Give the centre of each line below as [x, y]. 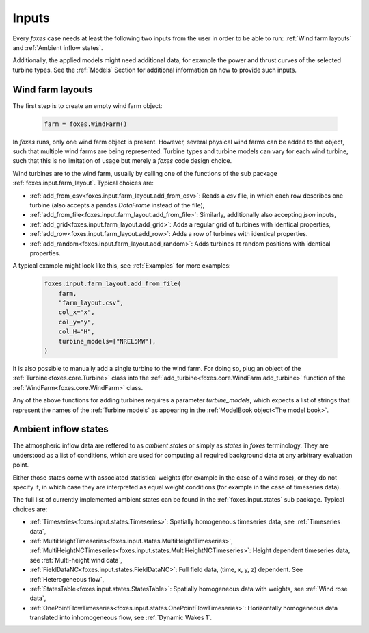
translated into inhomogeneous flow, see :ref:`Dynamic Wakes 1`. [121, 618]
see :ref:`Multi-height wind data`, [76, 560]
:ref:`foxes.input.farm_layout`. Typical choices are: [83, 183]
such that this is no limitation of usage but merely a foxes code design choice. [122, 161]
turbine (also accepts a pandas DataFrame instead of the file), [117, 205]
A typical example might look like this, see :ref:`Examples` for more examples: [122, 266]
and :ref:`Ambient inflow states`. [58, 47]
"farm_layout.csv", [91, 303]
